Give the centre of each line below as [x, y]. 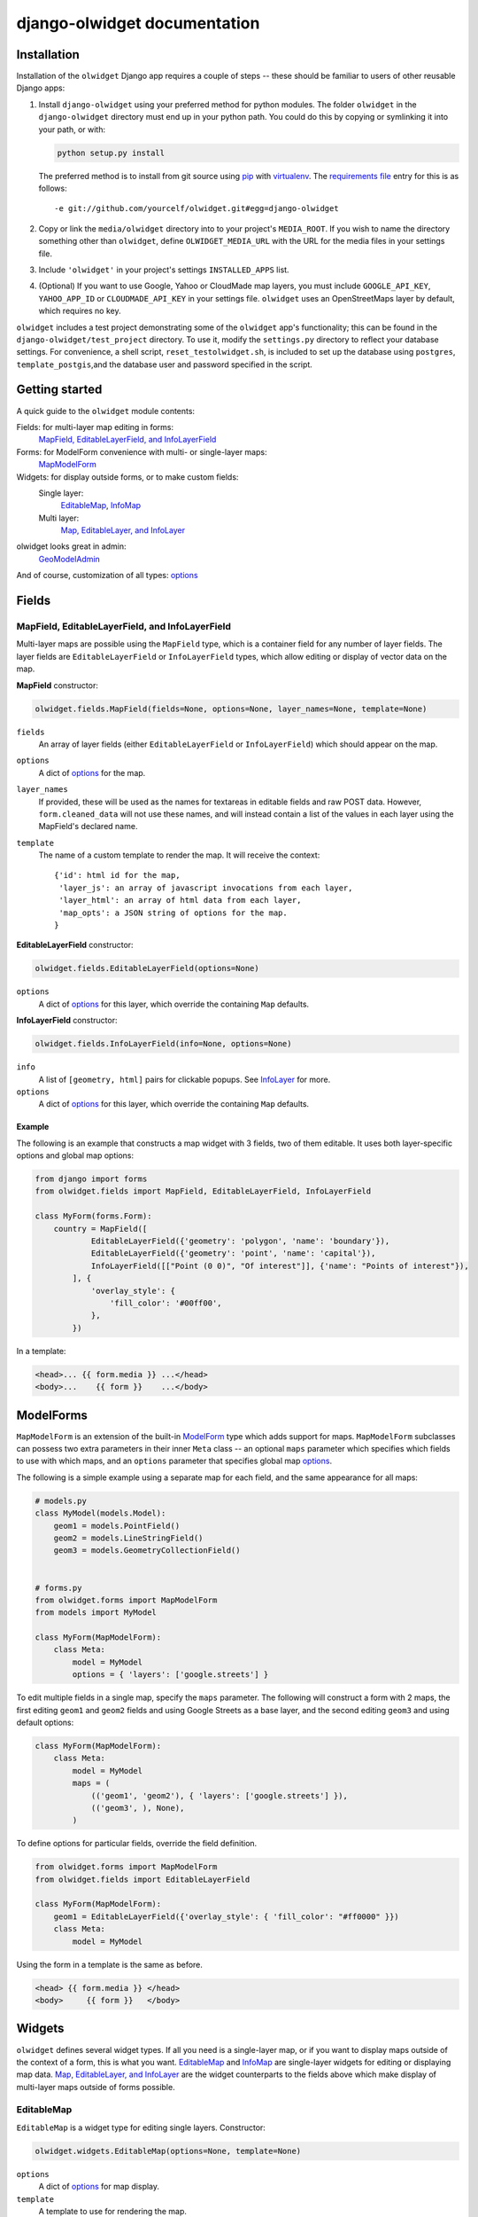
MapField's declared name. [88, 826]
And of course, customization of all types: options [107, 576]
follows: [53, 188]
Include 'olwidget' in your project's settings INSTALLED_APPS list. [164, 270]
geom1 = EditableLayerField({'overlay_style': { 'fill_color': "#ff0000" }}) [227, 1916]
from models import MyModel [96, 1613]
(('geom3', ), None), [138, 1808]
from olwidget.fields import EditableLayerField [143, 1879]
